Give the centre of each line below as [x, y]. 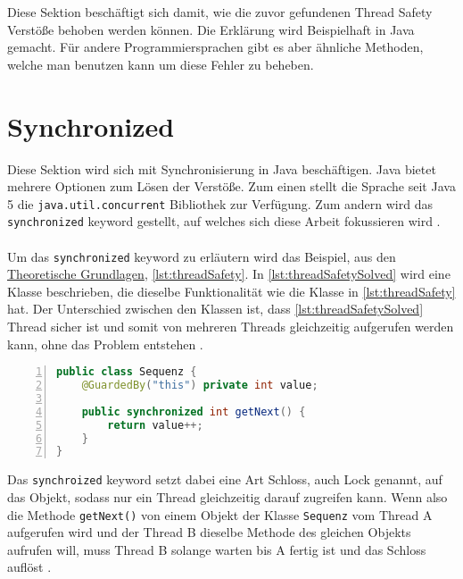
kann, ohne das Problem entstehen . [105, 344]
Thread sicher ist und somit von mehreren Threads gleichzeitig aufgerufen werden [231, 327]
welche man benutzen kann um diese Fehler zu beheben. [161, 64]
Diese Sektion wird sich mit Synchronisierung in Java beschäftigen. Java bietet [222, 168]
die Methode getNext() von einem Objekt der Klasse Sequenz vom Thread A [220, 514]
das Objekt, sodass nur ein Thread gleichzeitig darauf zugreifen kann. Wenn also [227, 497]
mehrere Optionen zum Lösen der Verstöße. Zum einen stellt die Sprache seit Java [231, 186]
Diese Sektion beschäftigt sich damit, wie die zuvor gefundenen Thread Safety [220, 12]
